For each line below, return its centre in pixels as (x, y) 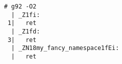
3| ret (22, 40)
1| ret (22, 23)
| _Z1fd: (26, 31)
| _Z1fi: (26, 15)
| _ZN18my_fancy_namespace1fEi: (65, 48)
